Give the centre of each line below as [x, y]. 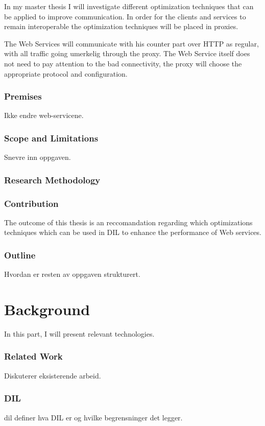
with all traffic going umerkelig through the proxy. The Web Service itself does [127, 53]
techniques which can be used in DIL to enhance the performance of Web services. [133, 232]
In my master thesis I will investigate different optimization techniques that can [129, 6]
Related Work [33, 356]
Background [47, 309]
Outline [20, 255]
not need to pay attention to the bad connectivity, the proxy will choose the [123, 63]
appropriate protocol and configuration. [66, 73]
